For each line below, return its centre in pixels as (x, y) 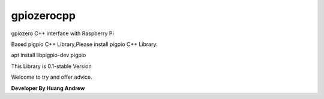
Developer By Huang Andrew (48, 88)
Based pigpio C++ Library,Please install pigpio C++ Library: (85, 44)
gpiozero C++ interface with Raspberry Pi (62, 33)
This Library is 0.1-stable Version (52, 66)
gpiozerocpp (43, 16)
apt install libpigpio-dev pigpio (49, 55)
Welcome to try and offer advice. (52, 77)
